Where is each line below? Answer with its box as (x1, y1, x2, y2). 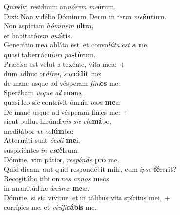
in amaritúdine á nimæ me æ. (4, 183, 90, 193)
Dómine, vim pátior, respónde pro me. (4, 154, 119, 164)
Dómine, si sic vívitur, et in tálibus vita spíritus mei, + (4, 192, 170, 202)
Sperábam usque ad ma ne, (4, 87, 83, 98)
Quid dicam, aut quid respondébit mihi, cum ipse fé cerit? (4, 164, 177, 174)
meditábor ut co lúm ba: (4, 125, 74, 136)
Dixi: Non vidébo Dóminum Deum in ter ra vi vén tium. (4, 11, 167, 21)
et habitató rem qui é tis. (4, 30, 72, 40)
